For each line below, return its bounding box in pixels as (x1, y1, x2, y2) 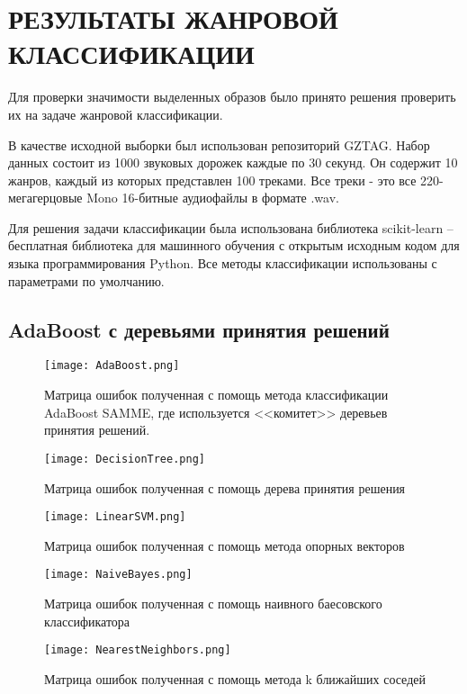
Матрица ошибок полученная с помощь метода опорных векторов (44, 536, 405, 554)
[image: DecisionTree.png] (44, 452, 205, 465)
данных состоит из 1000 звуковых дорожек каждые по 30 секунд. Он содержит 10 (8, 153, 458, 172)
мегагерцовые (8, 188, 83, 207)
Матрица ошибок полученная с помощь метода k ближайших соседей (44, 669, 426, 688)
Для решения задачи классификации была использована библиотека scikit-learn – (8, 218, 454, 237)
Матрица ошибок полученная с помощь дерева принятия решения (44, 478, 406, 497)
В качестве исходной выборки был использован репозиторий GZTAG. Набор (8, 135, 430, 154)
